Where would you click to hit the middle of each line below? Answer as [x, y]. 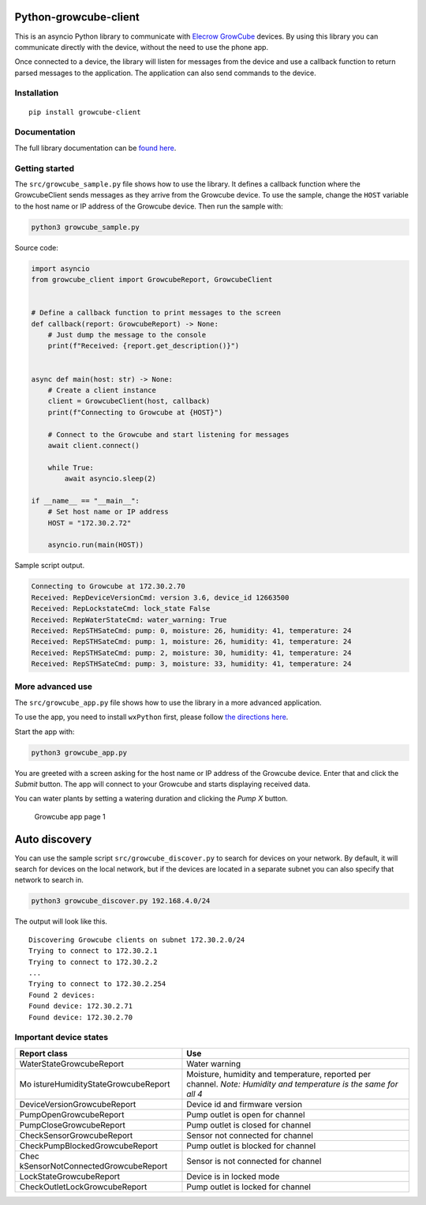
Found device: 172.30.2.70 [81, 1017]
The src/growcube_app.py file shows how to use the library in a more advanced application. [168, 702]
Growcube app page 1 [70, 816]
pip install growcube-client [85, 112]
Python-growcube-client [77, 17]
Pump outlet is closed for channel [249, 1124]
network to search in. [49, 880]
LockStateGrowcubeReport [70, 1176]
